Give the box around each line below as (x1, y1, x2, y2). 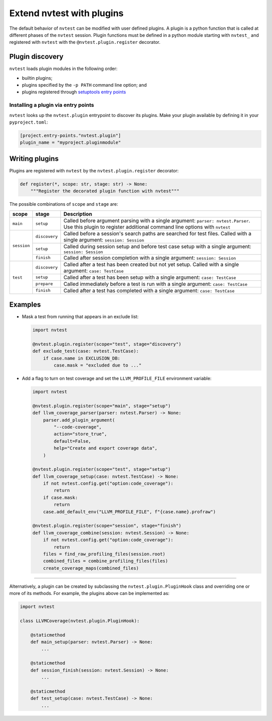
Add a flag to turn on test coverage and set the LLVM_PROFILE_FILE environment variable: (22, 376, 212, 381)
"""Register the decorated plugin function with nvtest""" (30, 188, 180, 194)
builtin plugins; (22, 75, 53, 81)
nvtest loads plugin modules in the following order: (9, 66, 118, 72)
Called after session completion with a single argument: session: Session (63, 254, 236, 261)
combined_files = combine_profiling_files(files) (43, 558, 168, 564)
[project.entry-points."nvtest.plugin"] (20, 133, 121, 138)
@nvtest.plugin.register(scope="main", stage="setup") (32, 403, 171, 408)
